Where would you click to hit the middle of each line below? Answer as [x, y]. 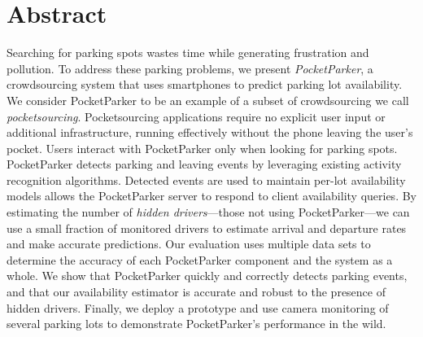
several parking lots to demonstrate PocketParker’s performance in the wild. [196, 324]
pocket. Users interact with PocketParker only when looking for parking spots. [202, 148]
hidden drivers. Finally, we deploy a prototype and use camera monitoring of [198, 307]
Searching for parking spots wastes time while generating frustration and [188, 53]
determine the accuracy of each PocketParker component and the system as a [200, 259]
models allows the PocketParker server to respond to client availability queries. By [211, 196]
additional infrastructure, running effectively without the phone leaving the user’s [210, 132]
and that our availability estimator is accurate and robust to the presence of [196, 292]
